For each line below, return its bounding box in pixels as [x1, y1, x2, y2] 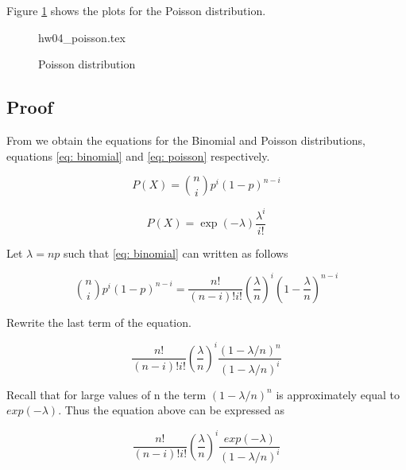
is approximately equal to [276, 386, 400, 402]
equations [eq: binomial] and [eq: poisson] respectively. [6, 147, 270, 164]
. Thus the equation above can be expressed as [58, 402, 285, 418]
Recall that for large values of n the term [6, 386, 207, 402]
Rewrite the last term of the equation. [6, 313, 191, 330]
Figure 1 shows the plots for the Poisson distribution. [6, 2, 266, 18]
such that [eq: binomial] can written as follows [64, 244, 288, 261]
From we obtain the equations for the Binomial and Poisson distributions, [6, 131, 365, 148]
